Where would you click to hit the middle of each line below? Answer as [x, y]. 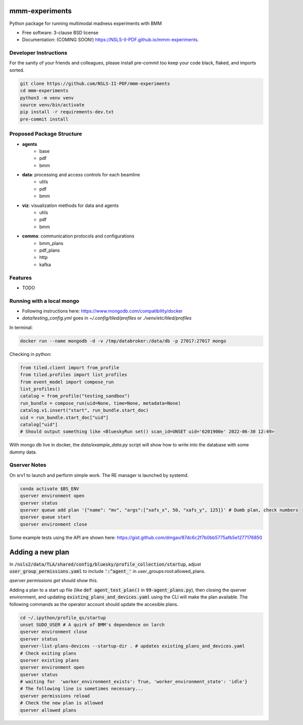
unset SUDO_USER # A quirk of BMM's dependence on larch [92, 625]
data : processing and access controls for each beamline [81, 175]
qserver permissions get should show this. [54, 581]
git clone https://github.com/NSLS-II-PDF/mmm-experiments [95, 83]
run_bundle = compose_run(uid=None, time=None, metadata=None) [100, 403]
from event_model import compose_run [67, 382]
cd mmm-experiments [44, 91]
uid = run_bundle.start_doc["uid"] [64, 417]
